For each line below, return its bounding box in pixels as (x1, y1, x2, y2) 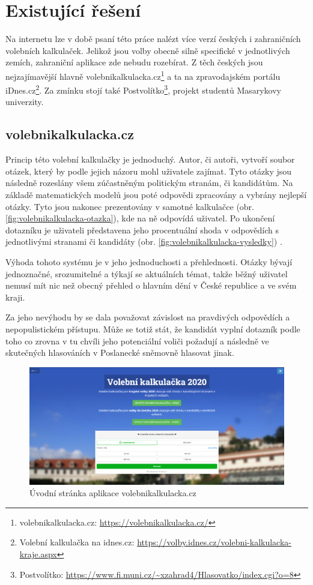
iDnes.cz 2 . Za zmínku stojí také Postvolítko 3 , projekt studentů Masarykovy (5, 82, 282, 96)
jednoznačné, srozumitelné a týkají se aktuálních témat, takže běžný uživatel (5, 267, 288, 280)
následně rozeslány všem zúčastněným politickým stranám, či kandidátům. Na (5, 176, 293, 189)
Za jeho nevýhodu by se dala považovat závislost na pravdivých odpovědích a (5, 311, 290, 323)
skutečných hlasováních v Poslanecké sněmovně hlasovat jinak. (5, 346, 234, 359)
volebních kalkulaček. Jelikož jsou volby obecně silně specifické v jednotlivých (5, 44, 290, 56)
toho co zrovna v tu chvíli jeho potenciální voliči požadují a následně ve (5, 334, 269, 347)
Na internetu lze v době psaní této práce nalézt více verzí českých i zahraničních (5, 32, 301, 45)
